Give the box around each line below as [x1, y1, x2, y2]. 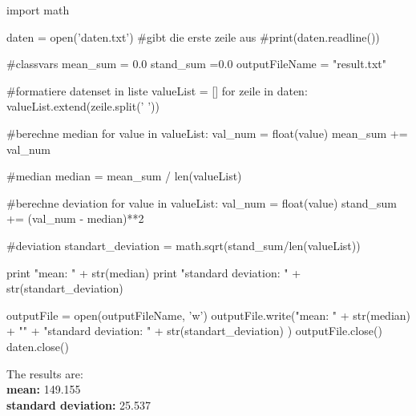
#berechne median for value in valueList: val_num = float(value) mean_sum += [6, 124, 408, 141]
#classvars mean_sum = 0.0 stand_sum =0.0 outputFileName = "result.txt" [6, 55, 387, 72]
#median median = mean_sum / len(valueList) [6, 168, 242, 184]
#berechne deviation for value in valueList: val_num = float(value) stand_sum [6, 194, 398, 211]
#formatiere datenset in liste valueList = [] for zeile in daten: [6, 82, 308, 99]
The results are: [6, 365, 83, 382]
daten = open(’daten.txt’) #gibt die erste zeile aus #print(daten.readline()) [6, 28, 380, 45]
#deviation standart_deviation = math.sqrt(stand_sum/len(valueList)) [6, 236, 361, 253]
